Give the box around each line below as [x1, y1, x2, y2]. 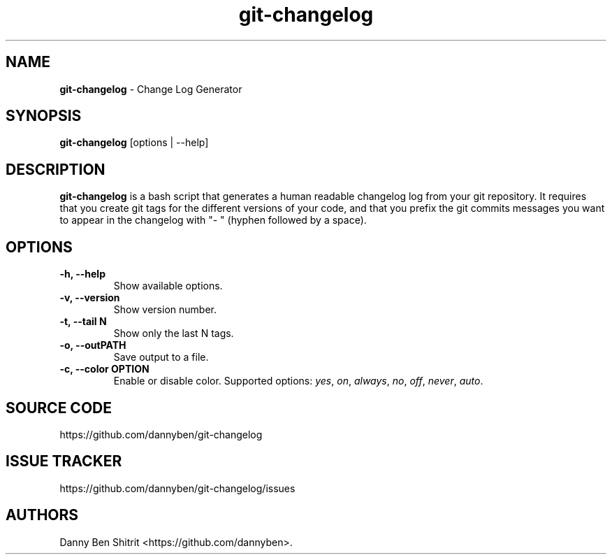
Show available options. [113, 280, 223, 292]
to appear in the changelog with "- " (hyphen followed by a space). [59, 214, 367, 227]
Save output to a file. [113, 351, 209, 364]
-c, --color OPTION [59, 363, 150, 375]
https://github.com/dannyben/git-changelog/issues [59, 482, 296, 494]
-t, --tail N [59, 315, 107, 328]
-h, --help [59, 268, 105, 280]
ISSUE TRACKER [6, 452, 122, 471]
